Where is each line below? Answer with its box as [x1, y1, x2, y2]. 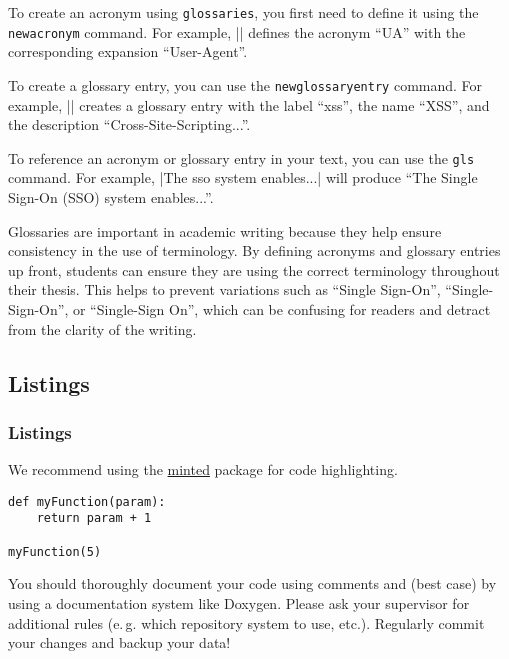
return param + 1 [36, 511, 152, 526]
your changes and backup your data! [8, 632, 231, 653]
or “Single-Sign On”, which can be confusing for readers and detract [72, 298, 491, 319]
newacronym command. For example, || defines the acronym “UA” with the [8, 21, 466, 42]
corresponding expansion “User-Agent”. [8, 41, 248, 62]
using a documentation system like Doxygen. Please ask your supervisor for [8, 592, 470, 613]
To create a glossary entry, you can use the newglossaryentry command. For [8, 74, 483, 95]
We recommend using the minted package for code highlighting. [8, 459, 398, 480]
